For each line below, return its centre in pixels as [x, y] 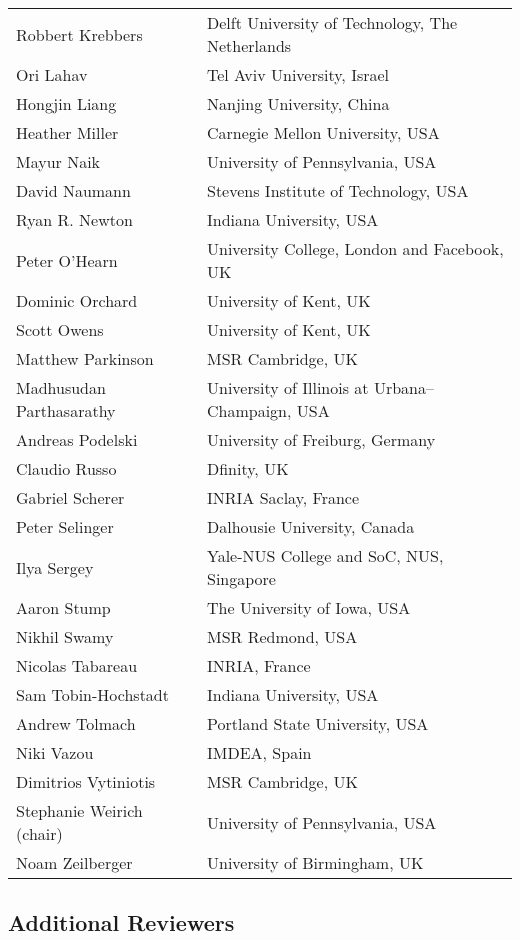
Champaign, [249, 410]
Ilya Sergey [55, 567]
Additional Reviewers [121, 922]
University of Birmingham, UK [315, 862]
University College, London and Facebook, [355, 248]
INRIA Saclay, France [283, 497]
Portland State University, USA [318, 723]
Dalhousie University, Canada [311, 526]
